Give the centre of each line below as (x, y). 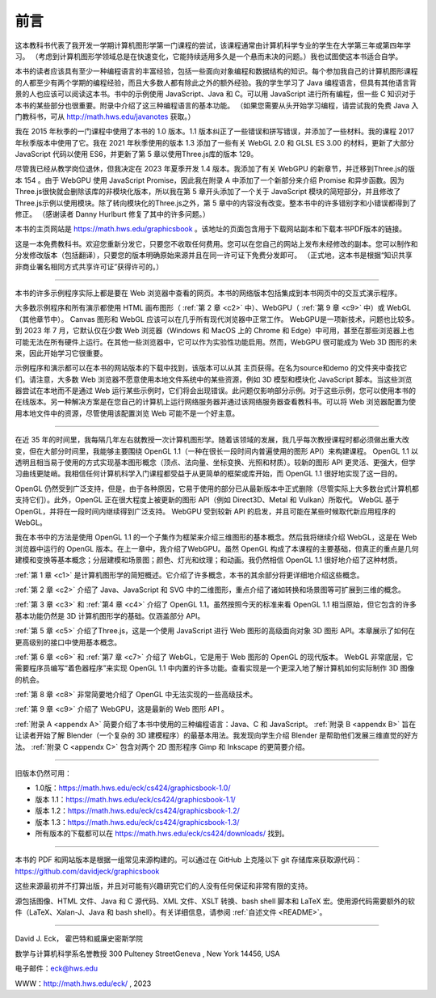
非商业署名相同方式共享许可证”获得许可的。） (89, 266)
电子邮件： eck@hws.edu (57, 968)
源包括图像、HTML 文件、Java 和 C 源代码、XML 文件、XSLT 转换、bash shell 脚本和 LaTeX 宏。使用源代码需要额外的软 (215, 901)
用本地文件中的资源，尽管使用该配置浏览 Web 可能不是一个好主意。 (127, 413)
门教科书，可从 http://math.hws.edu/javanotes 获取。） (105, 116)
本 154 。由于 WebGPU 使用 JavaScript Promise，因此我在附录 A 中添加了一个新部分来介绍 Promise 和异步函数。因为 (210, 180)
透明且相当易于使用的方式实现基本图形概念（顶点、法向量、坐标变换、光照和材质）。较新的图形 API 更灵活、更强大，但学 (215, 463)
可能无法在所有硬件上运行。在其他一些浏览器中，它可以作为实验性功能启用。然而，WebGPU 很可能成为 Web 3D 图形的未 (216, 342)
